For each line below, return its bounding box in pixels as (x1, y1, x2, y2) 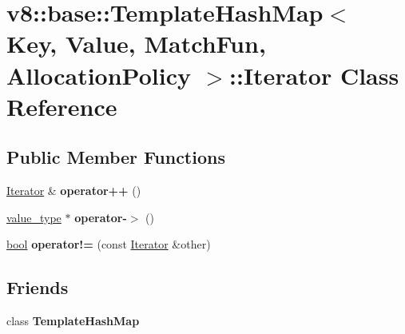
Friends (6, 275, 69, 300)
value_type (6, 209, 62, 225)
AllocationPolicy (6, 58, 191, 91)
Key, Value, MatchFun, (6, 27, 266, 60)
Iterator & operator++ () (6, 182, 141, 199)
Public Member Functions (6, 145, 225, 169)
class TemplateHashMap (6, 312, 140, 329)
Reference (6, 89, 117, 122)
